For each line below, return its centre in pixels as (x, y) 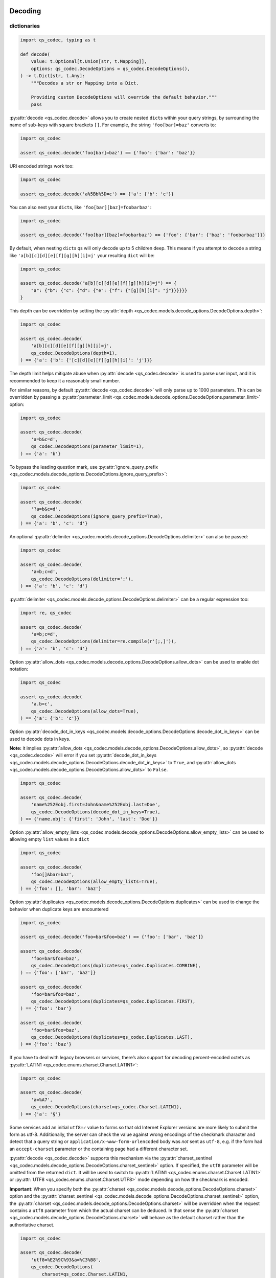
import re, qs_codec (46, 613)
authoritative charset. (32, 1225)
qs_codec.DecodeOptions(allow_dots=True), (85, 711)
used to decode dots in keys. (40, 739)
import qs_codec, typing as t (58, 40)
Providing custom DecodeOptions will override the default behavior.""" (124, 97)
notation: (19, 669)
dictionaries (25, 26)
